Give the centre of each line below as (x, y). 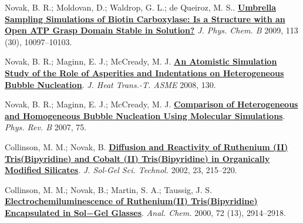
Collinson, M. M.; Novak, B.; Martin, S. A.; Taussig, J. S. (109, 189)
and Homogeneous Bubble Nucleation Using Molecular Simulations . (145, 115)
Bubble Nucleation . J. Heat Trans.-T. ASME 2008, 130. (110, 84)
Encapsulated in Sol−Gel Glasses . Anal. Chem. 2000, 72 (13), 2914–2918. (145, 212)
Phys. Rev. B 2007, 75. (46, 127)
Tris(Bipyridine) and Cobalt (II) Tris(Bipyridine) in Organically (137, 158)
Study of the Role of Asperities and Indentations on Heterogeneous (144, 72)
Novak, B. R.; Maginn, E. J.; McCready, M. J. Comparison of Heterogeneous (151, 104)
